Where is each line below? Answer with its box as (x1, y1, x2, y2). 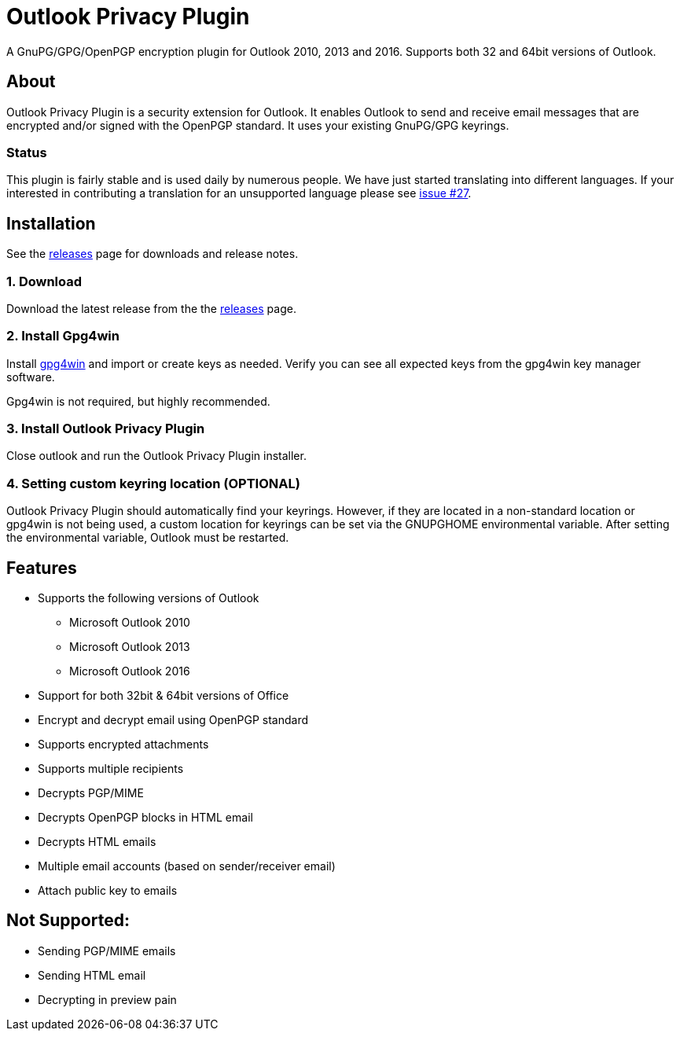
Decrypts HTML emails (38, 835, 156, 849)
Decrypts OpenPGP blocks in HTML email (38, 811, 253, 825)
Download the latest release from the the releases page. (6, 301, 296, 315)
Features (6, 557, 77, 578)
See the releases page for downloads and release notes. (6, 247, 299, 261)
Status (6, 144, 47, 160)
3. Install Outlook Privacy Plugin (6, 421, 205, 437)
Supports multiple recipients (38, 762, 184, 776)
